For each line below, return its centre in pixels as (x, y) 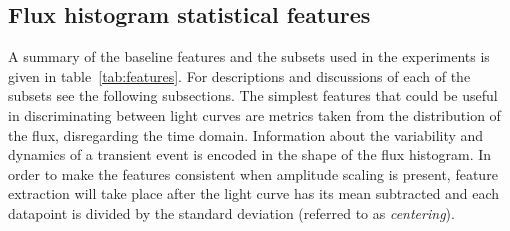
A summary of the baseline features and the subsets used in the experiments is (249, 56)
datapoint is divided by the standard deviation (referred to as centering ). (231, 212)
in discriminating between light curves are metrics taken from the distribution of (254, 114)
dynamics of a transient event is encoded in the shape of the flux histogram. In (250, 154)
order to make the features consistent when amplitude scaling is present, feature (253, 173)
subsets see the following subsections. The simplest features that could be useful (253, 95)
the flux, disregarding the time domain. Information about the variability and (246, 134)
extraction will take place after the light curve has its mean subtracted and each (254, 193)
